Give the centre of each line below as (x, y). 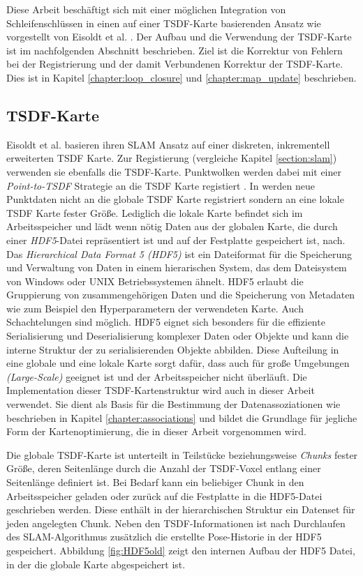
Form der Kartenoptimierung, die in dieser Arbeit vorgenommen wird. (156, 431)
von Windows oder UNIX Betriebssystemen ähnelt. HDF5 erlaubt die (155, 281)
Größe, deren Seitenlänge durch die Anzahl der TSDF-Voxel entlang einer (164, 468)
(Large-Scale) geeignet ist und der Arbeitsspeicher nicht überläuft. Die (157, 376)
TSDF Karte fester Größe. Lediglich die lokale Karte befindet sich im (155, 212)
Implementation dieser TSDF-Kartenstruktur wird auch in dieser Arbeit (161, 390)
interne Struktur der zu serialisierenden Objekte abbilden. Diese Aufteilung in (173, 349)
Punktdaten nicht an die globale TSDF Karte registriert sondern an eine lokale (175, 199)
